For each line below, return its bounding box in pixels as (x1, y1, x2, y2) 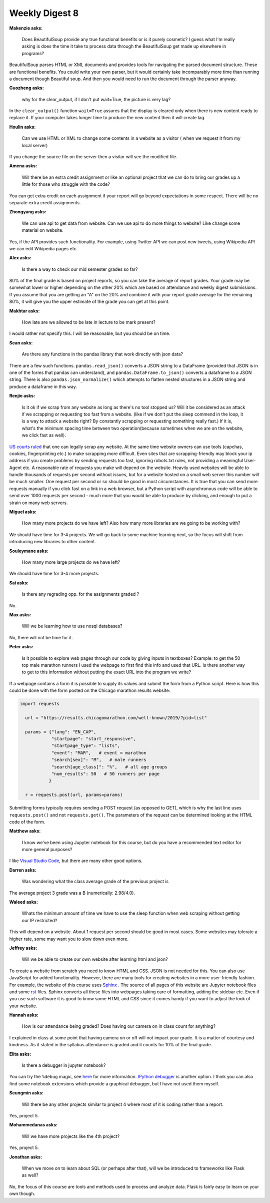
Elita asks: (9, 1051, 31, 1057)
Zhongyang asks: (9, 209, 47, 215)
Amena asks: (9, 163, 37, 169)
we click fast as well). (21, 432, 66, 438)
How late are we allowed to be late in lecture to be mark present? (21, 319, 156, 325)
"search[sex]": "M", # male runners (51, 757, 147, 763)
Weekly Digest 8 (9, 8, 79, 19)
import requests (19, 701, 60, 707)
